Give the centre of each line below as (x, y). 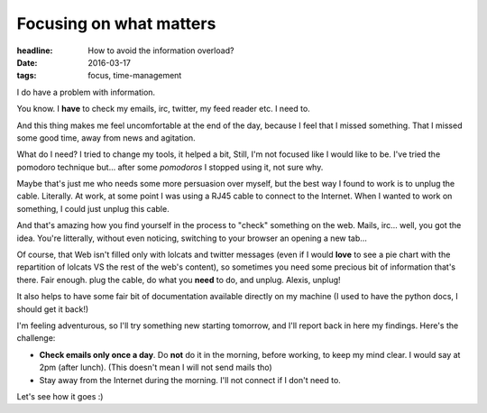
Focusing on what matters (116, 23)
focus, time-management (135, 76)
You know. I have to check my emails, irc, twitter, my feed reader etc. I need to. (163, 109)
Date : (27, 62)
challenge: (36, 338)
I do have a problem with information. (86, 92)
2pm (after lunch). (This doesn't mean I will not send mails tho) (156, 367)
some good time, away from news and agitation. (106, 138)
